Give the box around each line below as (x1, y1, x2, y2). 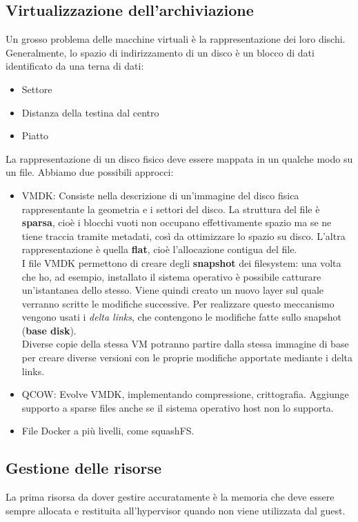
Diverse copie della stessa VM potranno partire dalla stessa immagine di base (21, 337, 349, 351)
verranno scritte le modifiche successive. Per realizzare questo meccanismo (21, 296, 335, 310)
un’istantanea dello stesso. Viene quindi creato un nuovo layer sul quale (21, 283, 324, 297)
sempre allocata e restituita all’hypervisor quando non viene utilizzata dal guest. (6, 503, 346, 517)
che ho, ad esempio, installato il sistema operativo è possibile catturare (21, 269, 321, 283)
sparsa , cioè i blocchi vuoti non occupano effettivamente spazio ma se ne (21, 215, 332, 230)
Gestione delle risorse (6, 457, 162, 479)
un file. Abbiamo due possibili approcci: (6, 165, 174, 179)
